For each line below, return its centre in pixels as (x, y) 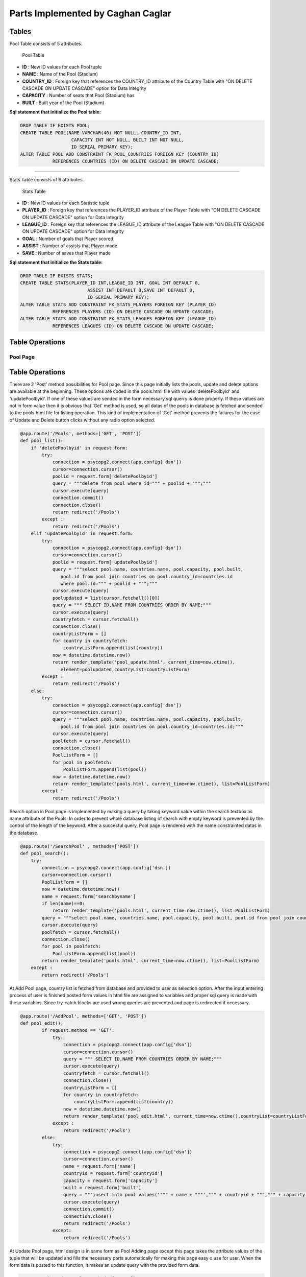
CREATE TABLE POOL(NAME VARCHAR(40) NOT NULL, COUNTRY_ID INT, (101, 133)
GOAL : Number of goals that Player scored (68, 239)
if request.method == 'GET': (78, 1030)
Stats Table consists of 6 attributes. (47, 180)
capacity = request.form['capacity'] (110, 1180)
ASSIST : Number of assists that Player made (70, 246)
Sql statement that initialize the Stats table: (56, 263)
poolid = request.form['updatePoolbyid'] (105, 562)
